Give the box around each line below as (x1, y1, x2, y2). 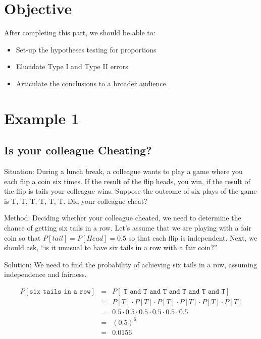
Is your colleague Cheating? (4, 142, 152, 158)
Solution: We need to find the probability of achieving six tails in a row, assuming (4, 259, 257, 269)
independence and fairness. (4, 269, 87, 279)
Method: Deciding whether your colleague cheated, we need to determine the (4, 212, 241, 223)
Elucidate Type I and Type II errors (16, 61, 128, 72)
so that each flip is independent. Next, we (128, 232, 257, 243)
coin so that (4, 232, 41, 243)
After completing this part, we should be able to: (4, 27, 155, 38)
